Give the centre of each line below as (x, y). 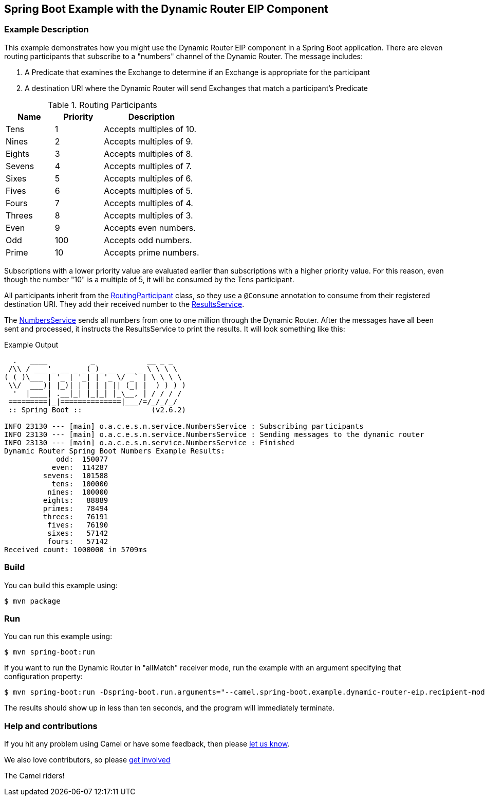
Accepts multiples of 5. (148, 190)
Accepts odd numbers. (148, 240)
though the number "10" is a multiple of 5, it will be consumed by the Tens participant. (149, 279)
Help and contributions (51, 726)
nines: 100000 (78, 492)
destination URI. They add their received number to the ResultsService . (124, 304)
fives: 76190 (78, 525)
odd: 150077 (82, 459)
